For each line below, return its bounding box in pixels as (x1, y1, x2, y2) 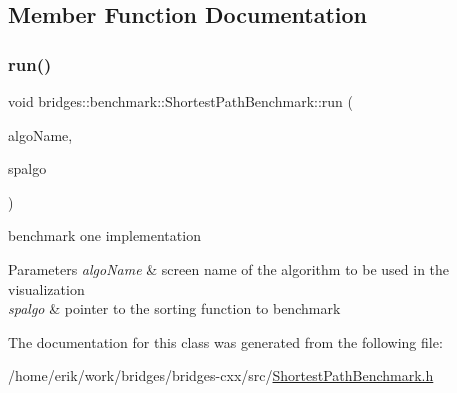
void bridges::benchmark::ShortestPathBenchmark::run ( (8, 91, 353, 111)
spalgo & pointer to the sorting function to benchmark (8, 298, 341, 319)
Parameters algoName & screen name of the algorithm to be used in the (8, 258, 450, 279)
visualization (8, 278, 85, 299)
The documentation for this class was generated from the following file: (8, 331, 443, 352)
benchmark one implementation (8, 225, 201, 246)
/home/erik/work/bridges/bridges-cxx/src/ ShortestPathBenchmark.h (8, 365, 434, 386)
